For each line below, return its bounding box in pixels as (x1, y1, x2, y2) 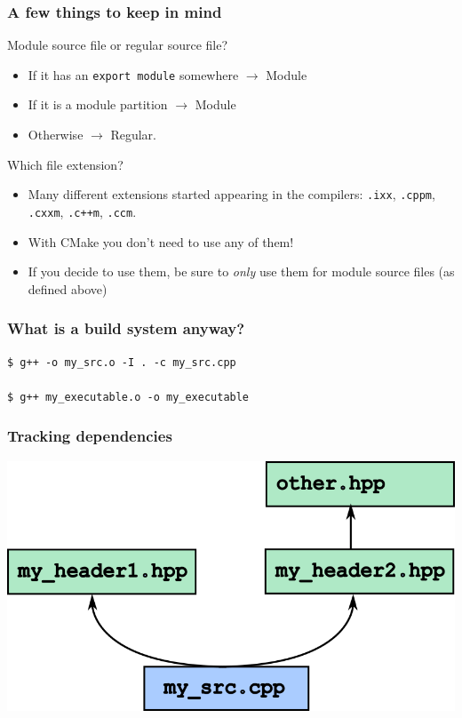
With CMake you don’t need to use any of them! (28, 232, 294, 251)
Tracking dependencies (7, 425, 172, 447)
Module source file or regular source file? (7, 36, 228, 54)
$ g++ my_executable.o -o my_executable (7, 390, 250, 403)
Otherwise (28, 125, 84, 144)
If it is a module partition (28, 95, 168, 114)
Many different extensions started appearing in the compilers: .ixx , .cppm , (28, 185, 435, 203)
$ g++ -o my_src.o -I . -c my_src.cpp (7, 355, 236, 369)
